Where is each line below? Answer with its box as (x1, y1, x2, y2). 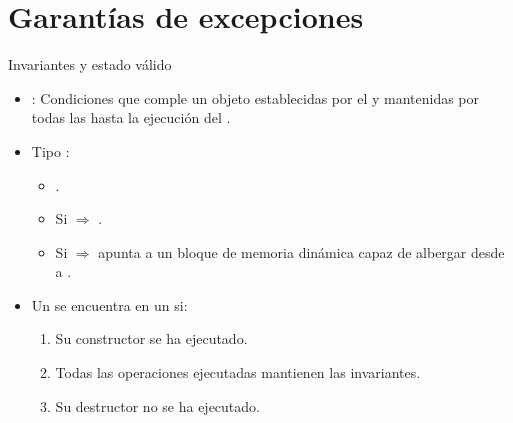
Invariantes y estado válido (8, 54, 172, 75)
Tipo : (31, 140, 70, 161)
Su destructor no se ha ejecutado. (55, 395, 260, 416)
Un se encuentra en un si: (31, 294, 188, 315)
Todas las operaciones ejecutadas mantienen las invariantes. (55, 362, 421, 383)
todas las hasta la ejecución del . (31, 107, 231, 128)
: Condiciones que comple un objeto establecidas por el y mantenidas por (31, 87, 480, 108)
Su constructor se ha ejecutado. (55, 328, 248, 349)
